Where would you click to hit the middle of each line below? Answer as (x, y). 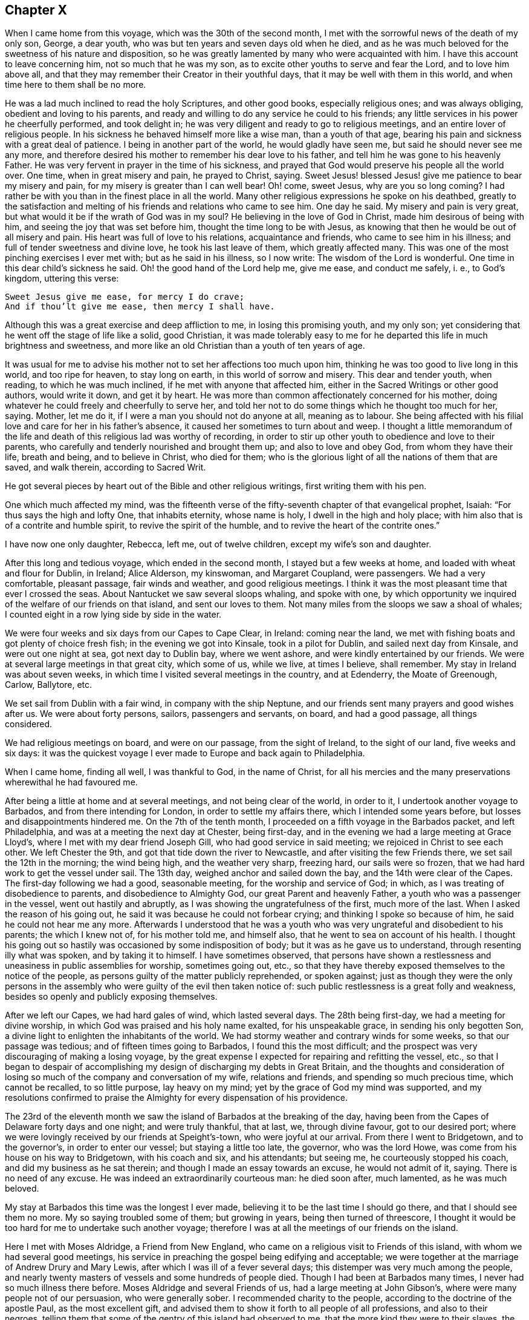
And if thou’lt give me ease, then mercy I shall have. (140, 307)
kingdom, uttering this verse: (62, 279)
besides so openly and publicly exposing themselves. (111, 997)
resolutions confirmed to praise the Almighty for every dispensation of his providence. (177, 1098)
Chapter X (36, 10)
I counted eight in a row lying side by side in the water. (113, 615)
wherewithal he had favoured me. (71, 782)
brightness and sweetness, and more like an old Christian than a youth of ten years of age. (185, 346)
